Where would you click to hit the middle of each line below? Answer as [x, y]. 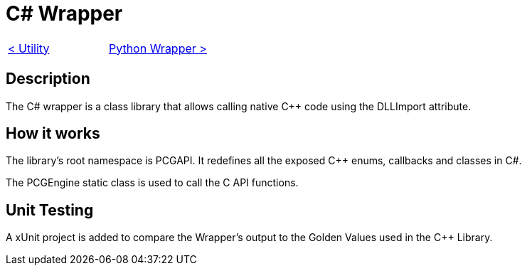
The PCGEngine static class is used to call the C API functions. [152, 183]
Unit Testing [50, 210]
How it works [53, 134]
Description [48, 79]
